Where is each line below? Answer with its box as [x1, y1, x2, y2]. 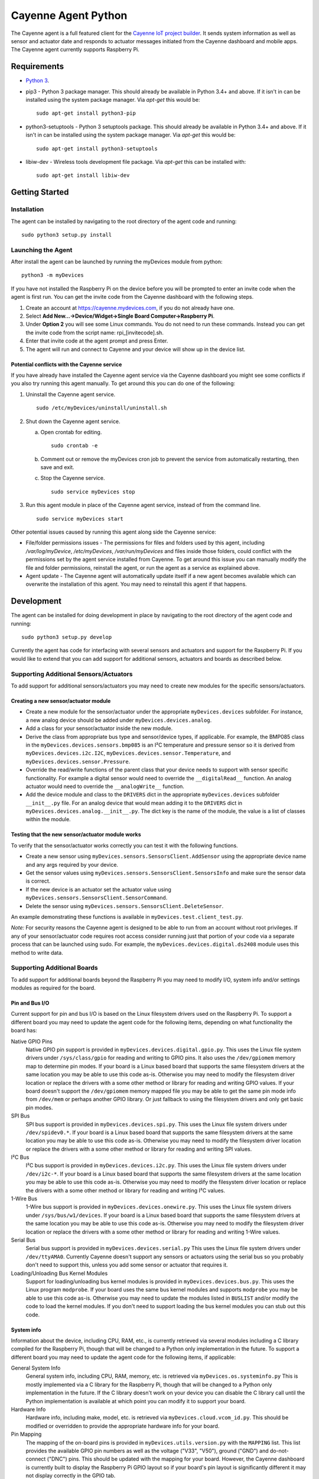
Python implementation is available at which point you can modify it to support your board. [25, 1397, 246, 1404]
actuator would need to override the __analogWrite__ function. [25, 783, 184, 790]
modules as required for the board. [11, 984, 96, 992]
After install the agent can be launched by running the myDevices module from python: [11, 258, 223, 266]
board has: [11, 1027, 38, 1034]
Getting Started [11, 187, 69, 198]
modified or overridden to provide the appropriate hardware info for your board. [25, 1422, 220, 1429]
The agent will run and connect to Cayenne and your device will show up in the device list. [25, 345, 246, 353]
